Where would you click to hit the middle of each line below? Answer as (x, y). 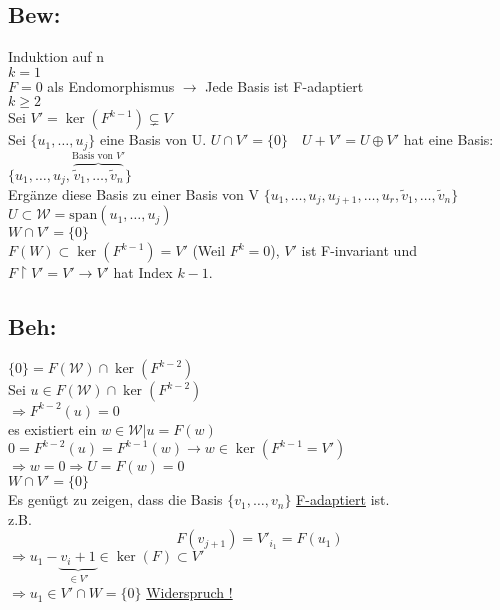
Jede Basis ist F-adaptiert (284, 85)
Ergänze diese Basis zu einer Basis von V (134, 193)
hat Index (143, 272)
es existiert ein (52, 428)
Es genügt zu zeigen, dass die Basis (115, 499)
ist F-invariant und (359, 250)
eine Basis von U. (153, 139)
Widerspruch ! (189, 592)
